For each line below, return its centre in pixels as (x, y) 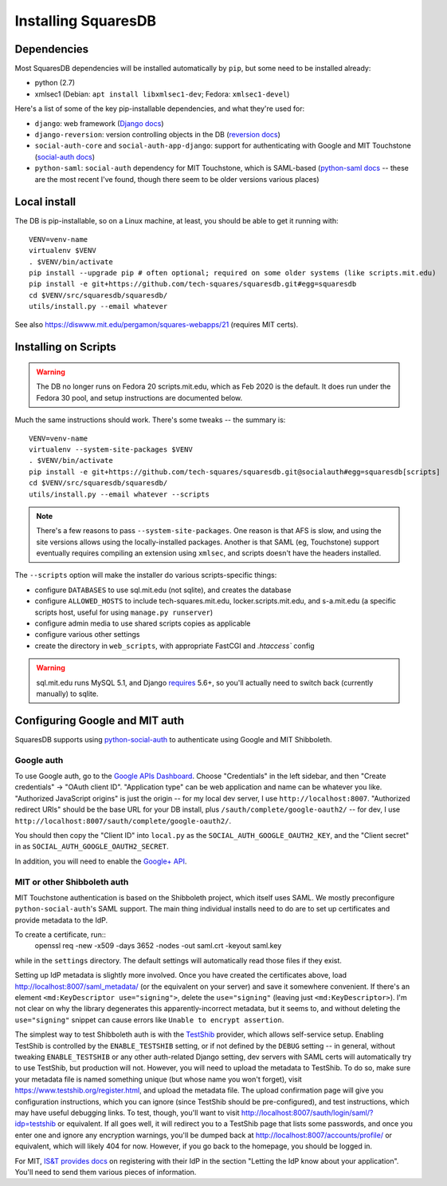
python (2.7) (55, 83)
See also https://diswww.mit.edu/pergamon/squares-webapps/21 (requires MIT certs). (157, 324)
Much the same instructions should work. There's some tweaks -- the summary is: (150, 420)
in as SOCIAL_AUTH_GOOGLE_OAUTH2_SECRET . (92, 847)
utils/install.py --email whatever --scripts (120, 494)
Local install (45, 202)
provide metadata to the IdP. (61, 920)
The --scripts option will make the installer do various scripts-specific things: (146, 575)
